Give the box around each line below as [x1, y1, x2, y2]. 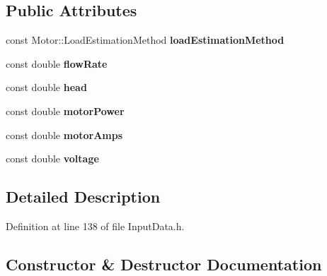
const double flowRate [6, 56, 108, 71]
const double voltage [6, 151, 99, 166]
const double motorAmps [6, 127, 123, 142]
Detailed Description [6, 186, 161, 208]
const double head [6, 80, 87, 95]
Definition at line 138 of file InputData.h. [6, 218, 185, 233]
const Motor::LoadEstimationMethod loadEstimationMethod [6, 32, 285, 47]
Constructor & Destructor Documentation [6, 253, 322, 275]
